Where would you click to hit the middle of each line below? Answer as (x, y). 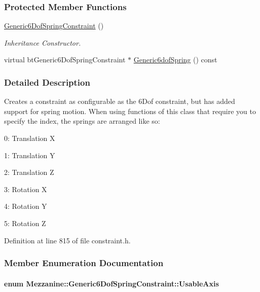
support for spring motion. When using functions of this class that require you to (130, 111)
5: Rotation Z (25, 223)
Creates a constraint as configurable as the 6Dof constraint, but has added (120, 101)
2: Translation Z (29, 172)
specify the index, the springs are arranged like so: (82, 121)
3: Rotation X (26, 189)
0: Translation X (30, 138)
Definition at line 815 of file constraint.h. (67, 240)
